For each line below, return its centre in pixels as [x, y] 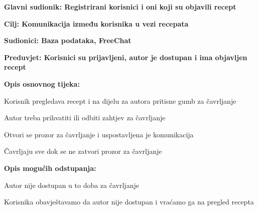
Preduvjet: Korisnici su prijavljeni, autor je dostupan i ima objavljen [126, 57]
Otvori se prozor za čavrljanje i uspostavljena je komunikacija [99, 134]
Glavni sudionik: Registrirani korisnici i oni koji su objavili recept [120, 7]
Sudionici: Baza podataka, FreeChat [68, 40]
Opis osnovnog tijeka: [42, 83]
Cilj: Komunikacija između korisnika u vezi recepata [96, 23]
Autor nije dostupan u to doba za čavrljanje [72, 185]
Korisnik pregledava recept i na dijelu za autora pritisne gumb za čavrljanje [120, 100]
